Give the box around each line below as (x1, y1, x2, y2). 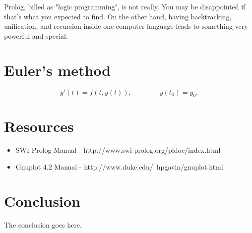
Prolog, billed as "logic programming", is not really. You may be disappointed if (4, 1, 246, 11)
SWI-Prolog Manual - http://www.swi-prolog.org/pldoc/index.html (15, 145, 221, 155)
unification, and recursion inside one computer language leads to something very (4, 21, 248, 31)
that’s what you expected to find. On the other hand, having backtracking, (4, 11, 232, 21)
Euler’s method (4, 59, 111, 80)
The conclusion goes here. (4, 219, 82, 230)
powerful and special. (4, 30, 68, 41)
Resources (4, 116, 74, 136)
